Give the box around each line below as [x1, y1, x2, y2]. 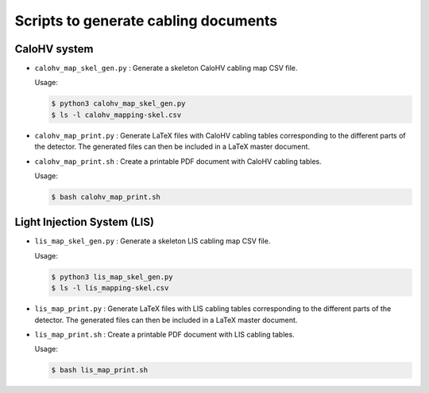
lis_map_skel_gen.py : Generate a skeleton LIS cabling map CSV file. [34, 236, 271, 246]
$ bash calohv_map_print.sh [51, 192, 160, 201]
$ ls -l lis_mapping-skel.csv [51, 283, 169, 293]
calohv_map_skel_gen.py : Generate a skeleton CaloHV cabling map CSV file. [34, 64, 298, 73]
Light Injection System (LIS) [14, 216, 155, 229]
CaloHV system [14, 42, 94, 56]
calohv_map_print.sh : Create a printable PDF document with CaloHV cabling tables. [34, 156, 322, 166]
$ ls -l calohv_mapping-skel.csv [51, 110, 182, 119]
